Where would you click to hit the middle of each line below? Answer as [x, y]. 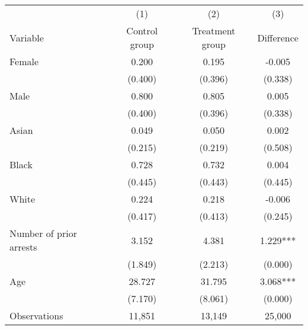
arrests [23, 247]
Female [24, 61]
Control [142, 31]
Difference [278, 37]
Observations [36, 315]
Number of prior [43, 233]
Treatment [214, 31]
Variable [27, 37]
